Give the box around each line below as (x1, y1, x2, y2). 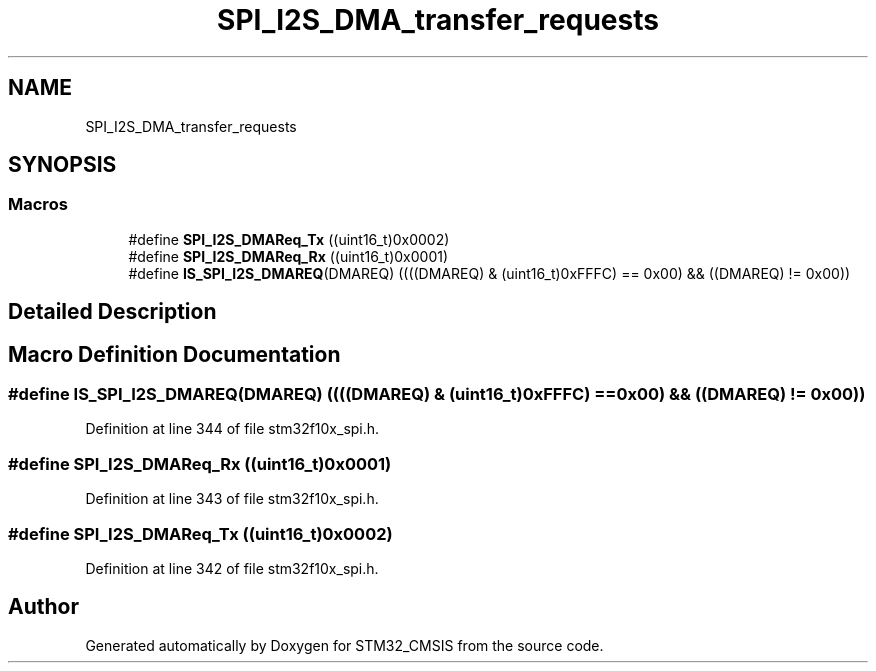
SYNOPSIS (8, 152, 117, 178)
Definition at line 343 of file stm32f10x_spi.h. (85, 490, 379, 508)
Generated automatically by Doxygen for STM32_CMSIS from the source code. (85, 636, 604, 654)
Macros (8, 194, 68, 215)
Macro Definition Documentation (8, 341, 341, 367)
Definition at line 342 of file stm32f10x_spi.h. (85, 559, 379, 577)
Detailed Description (8, 299, 217, 325)
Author (8, 594, 79, 620)
